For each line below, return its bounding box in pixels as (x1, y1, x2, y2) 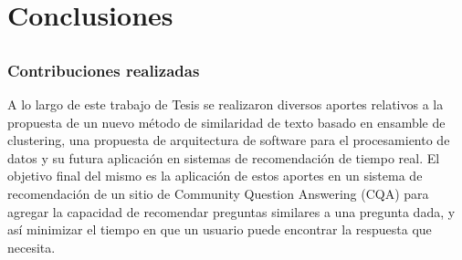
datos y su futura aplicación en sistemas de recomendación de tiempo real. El (7, 148, 440, 167)
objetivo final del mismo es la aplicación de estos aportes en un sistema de (7, 166, 423, 185)
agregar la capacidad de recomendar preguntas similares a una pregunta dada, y (7, 202, 456, 221)
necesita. (7, 237, 56, 256)
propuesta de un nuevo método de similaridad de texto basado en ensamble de (7, 112, 446, 131)
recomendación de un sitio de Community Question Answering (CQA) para (7, 184, 429, 203)
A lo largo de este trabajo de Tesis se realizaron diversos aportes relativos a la (7, 95, 444, 114)
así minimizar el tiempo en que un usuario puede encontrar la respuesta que (7, 220, 432, 239)
